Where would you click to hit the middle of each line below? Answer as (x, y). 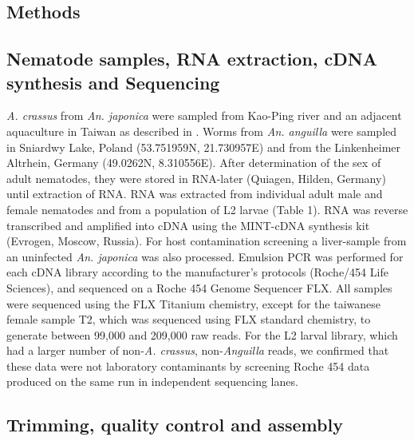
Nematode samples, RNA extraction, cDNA (192, 59)
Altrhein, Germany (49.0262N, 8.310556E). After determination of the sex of (194, 163)
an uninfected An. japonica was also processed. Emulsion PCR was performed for (205, 256)
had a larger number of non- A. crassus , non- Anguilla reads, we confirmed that (198, 350)
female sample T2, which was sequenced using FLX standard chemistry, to (189, 319)
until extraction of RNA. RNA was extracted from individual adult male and (195, 194)
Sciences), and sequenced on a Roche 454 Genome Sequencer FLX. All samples (199, 287)
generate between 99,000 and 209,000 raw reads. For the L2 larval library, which (202, 334)
